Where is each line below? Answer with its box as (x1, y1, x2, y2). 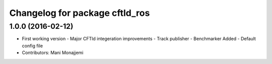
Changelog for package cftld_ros (9, 7, 150, 18)
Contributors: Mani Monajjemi (22, 50, 84, 56)
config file (22, 43, 43, 49)
